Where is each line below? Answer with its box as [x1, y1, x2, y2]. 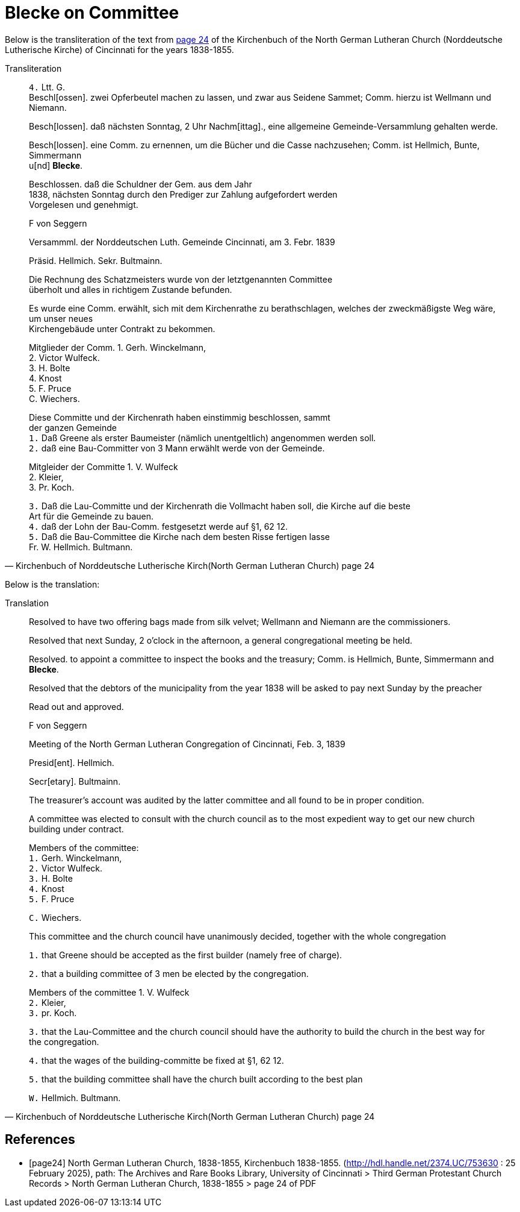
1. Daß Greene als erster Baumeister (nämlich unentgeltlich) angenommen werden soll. [29, 432, 376, 443]
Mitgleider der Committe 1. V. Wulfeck [29, 461, 178, 472]
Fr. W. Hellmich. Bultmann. [29, 541, 133, 552]
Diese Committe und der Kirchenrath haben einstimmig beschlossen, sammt [29, 412, 330, 422]
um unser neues [29, 313, 93, 324]
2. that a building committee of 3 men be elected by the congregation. [29, 968, 309, 979]
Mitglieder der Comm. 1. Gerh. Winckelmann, [29, 342, 206, 353]
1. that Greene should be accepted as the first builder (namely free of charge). [29, 949, 342, 960]
